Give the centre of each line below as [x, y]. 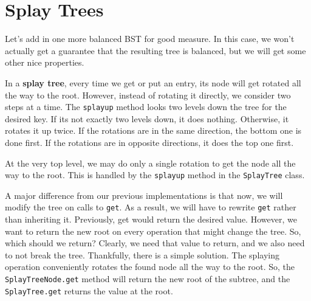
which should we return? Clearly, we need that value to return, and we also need [155, 243]
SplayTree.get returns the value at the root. [89, 290]
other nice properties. [45, 62]
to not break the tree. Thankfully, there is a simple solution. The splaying [142, 254]
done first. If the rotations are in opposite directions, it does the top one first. [149, 142]
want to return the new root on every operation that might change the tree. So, [153, 231]
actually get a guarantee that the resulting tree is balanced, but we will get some [155, 50]
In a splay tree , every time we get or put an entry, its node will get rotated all [153, 82]
